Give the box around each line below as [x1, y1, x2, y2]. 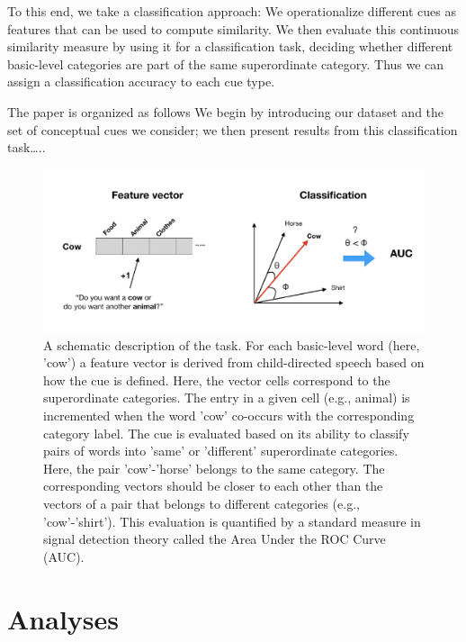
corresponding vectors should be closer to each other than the [43, 476, 383, 495]
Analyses [7, 600, 119, 637]
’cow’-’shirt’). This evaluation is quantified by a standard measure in [43, 511, 421, 530]
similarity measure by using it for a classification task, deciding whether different [7, 37, 453, 56]
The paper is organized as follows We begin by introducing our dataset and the [7, 102, 444, 121]
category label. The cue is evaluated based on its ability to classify [43, 423, 409, 442]
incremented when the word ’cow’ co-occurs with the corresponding [43, 406, 415, 425]
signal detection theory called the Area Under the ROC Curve [43, 529, 386, 548]
